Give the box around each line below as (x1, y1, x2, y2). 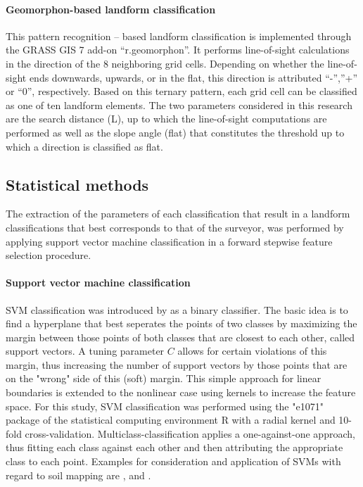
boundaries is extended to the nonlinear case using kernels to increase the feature (6, 385, 356, 400)
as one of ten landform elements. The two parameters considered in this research (6, 97, 352, 112)
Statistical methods (6, 173, 149, 195)
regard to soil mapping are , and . (6, 467, 151, 482)
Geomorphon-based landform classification (6, 1, 216, 16)
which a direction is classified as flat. (6, 139, 163, 153)
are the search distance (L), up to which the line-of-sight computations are (6, 111, 327, 126)
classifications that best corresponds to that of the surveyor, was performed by (6, 220, 344, 234)
